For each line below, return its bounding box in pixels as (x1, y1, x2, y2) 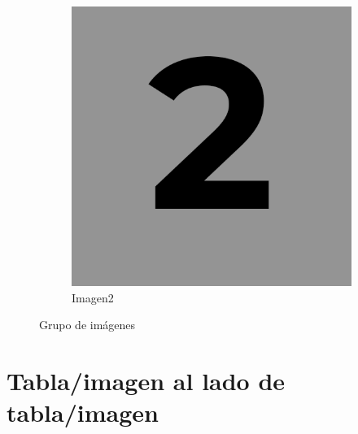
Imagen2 (72, 289, 114, 306)
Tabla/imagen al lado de (7, 363, 286, 397)
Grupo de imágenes (39, 316, 136, 333)
